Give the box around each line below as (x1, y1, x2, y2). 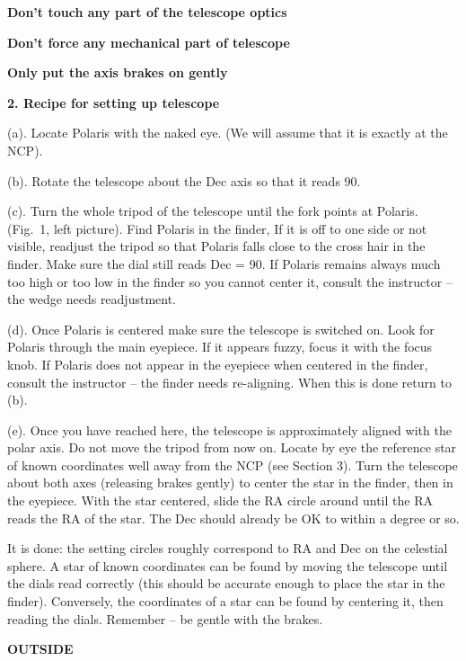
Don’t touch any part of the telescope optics (7, 3, 287, 21)
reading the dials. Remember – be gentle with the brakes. (7, 609, 323, 628)
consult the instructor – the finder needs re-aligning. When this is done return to (7, 372, 452, 391)
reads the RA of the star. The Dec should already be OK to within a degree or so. (7, 508, 460, 527)
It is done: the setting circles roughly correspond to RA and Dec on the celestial (7, 539, 448, 558)
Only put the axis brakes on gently (7, 63, 228, 82)
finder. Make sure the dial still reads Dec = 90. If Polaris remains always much (7, 254, 441, 272)
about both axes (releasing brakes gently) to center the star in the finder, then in (7, 473, 453, 492)
